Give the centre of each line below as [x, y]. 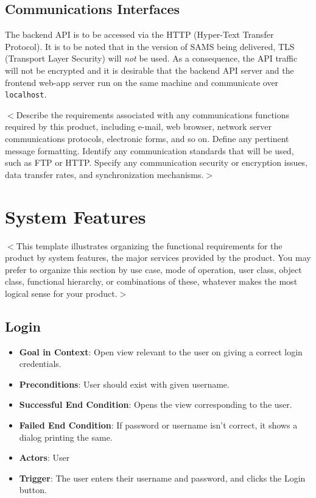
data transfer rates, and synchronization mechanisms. [104, 174]
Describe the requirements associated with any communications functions [153, 114]
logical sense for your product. [61, 293]
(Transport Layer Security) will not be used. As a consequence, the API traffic [151, 58]
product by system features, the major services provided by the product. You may [158, 258]
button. [33, 490]
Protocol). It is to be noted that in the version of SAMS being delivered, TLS [150, 46]
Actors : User [44, 457]
